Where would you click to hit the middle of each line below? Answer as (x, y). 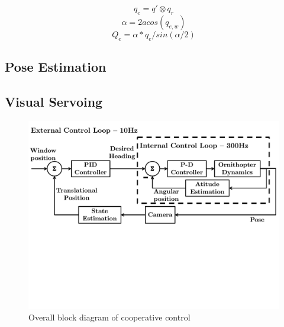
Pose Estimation (56, 66)
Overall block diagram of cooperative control (109, 317)
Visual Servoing (54, 101)
